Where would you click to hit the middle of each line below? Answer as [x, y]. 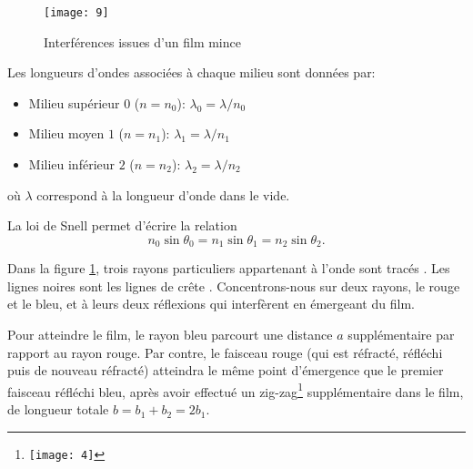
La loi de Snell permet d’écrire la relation [122, 225]
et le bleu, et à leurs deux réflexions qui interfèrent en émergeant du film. [211, 304]
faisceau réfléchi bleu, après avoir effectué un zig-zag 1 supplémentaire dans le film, [236, 390]
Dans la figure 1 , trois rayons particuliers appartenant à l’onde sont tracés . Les [229, 268]
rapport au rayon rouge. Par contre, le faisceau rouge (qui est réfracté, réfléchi [225, 352]
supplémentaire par [401, 335]
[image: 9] [76, 13]
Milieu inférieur [72, 164]
